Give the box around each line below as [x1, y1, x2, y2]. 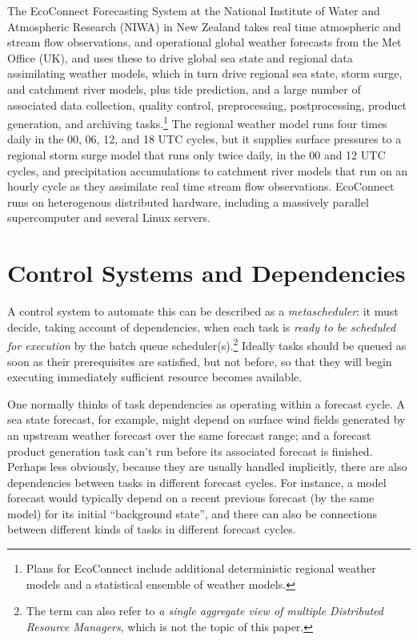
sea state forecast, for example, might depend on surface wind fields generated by [7, 411, 406, 428]
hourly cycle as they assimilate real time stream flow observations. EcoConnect [7, 178, 395, 195]
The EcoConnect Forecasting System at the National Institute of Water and [7, 2, 380, 18]
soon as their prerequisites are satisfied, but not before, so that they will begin [7, 352, 392, 369]
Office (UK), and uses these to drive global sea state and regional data [7, 49, 353, 66]
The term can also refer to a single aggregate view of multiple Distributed [26, 602, 383, 619]
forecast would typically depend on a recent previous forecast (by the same [7, 489, 375, 506]
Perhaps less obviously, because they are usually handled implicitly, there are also [7, 458, 407, 475]
